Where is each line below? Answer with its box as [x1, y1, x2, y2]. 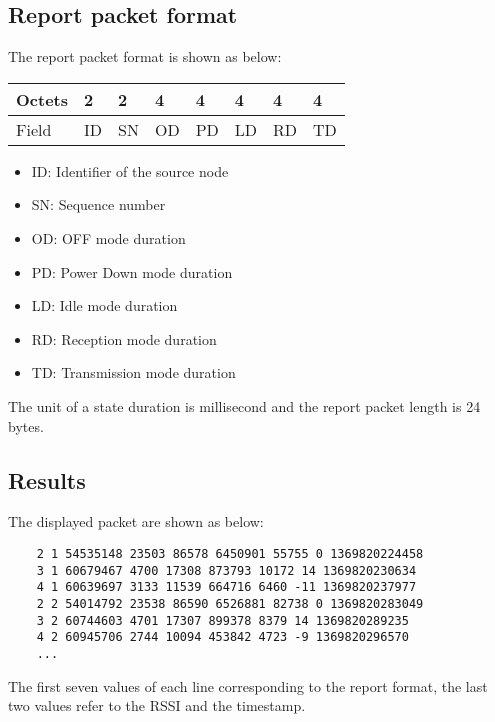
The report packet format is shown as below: [8, 46, 282, 67]
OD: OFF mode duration [31, 227, 186, 248]
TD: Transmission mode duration [31, 362, 236, 383]
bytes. [8, 415, 44, 436]
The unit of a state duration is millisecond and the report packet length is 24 [8, 395, 481, 416]
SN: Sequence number [31, 194, 166, 215]
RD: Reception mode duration [31, 328, 217, 349]
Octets [16, 87, 69, 111]
